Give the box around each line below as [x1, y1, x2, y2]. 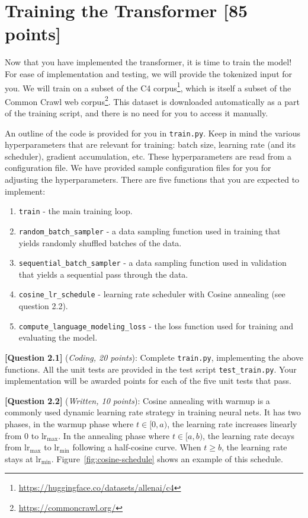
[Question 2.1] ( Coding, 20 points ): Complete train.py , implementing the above [5, 351, 303, 363]
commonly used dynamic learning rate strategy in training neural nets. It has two [5, 406, 301, 418]
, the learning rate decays [203, 429, 295, 441]
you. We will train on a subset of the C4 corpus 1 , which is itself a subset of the [5, 80, 291, 94]
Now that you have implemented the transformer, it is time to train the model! [5, 56, 292, 68]
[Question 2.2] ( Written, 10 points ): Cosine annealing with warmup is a [5, 394, 270, 406]
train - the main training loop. [18, 205, 133, 217]
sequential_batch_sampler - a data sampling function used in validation [18, 256, 287, 269]
